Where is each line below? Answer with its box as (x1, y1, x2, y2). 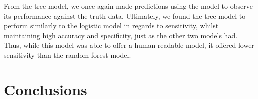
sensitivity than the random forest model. (4, 49, 131, 60)
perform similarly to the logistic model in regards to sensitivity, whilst (4, 20, 219, 31)
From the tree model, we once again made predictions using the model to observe (4, 1, 253, 11)
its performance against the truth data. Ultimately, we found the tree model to (4, 10, 246, 21)
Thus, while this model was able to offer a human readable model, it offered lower (4, 40, 254, 50)
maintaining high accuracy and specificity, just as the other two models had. (4, 30, 238, 40)
